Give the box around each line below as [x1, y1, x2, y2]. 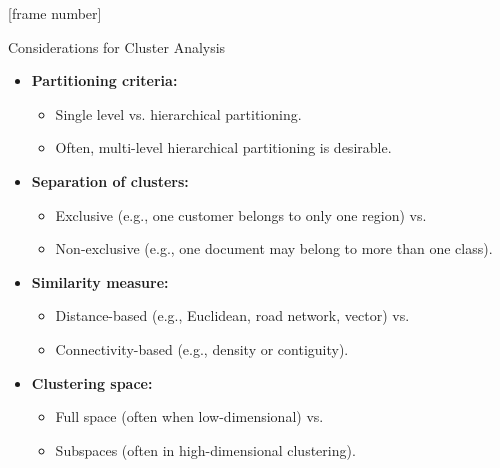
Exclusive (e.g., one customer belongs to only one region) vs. [55, 204, 427, 225]
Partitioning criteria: [31, 70, 178, 91]
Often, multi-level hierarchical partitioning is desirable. [55, 137, 392, 158]
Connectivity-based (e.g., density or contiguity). [55, 338, 349, 359]
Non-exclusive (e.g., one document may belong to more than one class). [55, 238, 493, 259]
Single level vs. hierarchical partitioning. [55, 103, 302, 124]
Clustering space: [31, 372, 153, 393]
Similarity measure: [31, 271, 169, 292]
